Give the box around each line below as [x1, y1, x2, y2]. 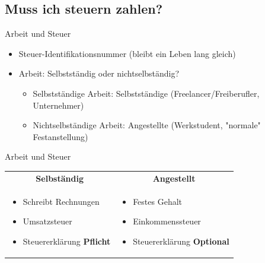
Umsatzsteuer [23, 215, 72, 227]
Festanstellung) [33, 130, 88, 142]
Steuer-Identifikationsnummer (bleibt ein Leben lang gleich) [18, 47, 236, 59]
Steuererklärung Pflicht [23, 235, 111, 247]
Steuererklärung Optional [133, 235, 229, 247]
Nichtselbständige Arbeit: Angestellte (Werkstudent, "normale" [33, 119, 261, 131]
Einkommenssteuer [133, 215, 201, 227]
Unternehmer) [33, 99, 84, 111]
